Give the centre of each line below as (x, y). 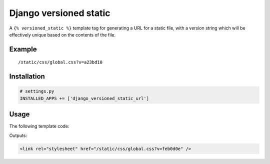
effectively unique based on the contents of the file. (62, 34)
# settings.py (37, 91)
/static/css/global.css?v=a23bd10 (60, 62)
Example (23, 49)
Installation (27, 77)
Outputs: (18, 135)
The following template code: (39, 126)
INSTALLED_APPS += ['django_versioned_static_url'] (84, 98)
